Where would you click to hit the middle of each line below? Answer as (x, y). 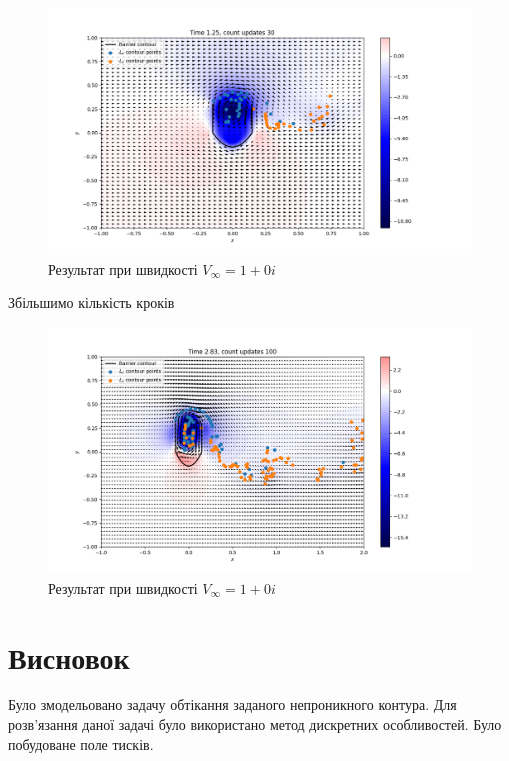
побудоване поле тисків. (81, 743)
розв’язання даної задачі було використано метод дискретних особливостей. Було (255, 724)
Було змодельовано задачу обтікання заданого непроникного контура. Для (232, 704)
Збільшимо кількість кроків (91, 302)
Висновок (69, 656)
